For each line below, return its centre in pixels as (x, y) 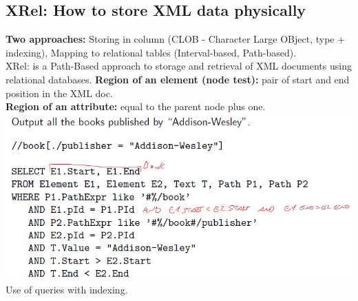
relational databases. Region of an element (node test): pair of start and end (178, 79)
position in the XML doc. (59, 93)
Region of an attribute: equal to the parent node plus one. (136, 106)
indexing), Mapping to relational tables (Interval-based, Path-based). (151, 52)
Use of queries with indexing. (67, 289)
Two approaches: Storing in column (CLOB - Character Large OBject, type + (176, 39)
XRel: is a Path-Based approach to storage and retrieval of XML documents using (179, 66)
